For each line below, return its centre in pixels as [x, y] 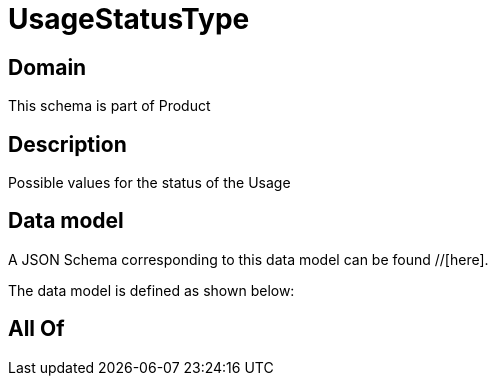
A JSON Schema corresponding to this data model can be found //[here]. [248, 259]
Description [67, 144]
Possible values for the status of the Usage [149, 183]
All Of [36, 329]
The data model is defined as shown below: [151, 290]
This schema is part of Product [109, 106]
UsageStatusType [129, 19]
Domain [47, 67]
